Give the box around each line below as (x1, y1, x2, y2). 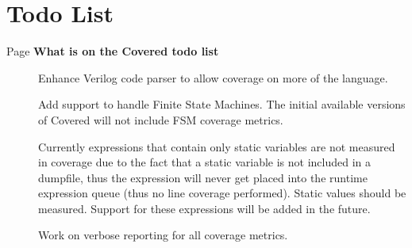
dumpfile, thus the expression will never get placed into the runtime (38, 169, 368, 185)
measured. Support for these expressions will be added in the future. (38, 200, 371, 216)
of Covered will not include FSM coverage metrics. (38, 111, 283, 128)
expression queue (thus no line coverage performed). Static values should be (38, 185, 406, 201)
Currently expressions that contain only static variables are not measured (38, 138, 395, 155)
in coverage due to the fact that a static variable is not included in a (38, 154, 372, 170)
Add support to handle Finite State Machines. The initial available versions (38, 96, 406, 113)
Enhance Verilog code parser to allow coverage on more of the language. (38, 69, 388, 86)
